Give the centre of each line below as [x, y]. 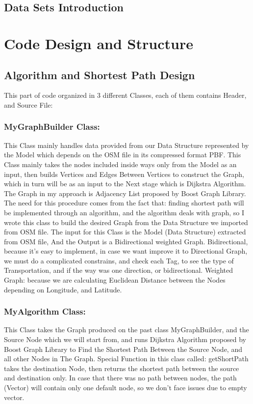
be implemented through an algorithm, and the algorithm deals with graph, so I [124, 212]
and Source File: [28, 104]
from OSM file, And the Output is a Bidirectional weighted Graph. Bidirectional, [126, 241]
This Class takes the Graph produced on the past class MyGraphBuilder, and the [126, 330]
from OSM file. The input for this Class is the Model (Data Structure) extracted [125, 232]
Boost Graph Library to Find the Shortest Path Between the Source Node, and [123, 349]
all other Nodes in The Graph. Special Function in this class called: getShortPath [126, 359]
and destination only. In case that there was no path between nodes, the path [120, 378]
